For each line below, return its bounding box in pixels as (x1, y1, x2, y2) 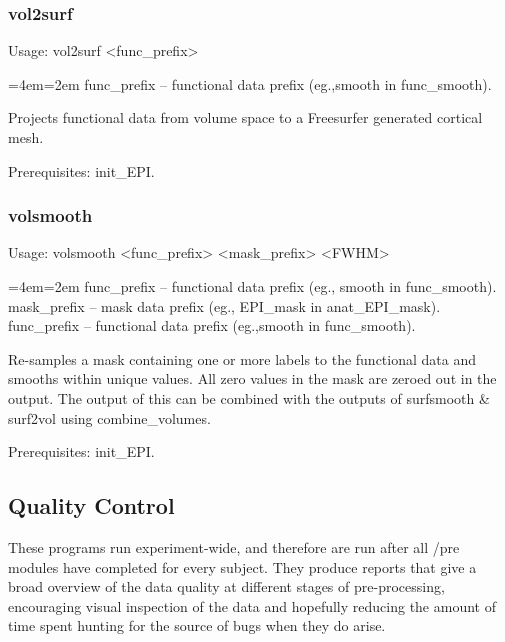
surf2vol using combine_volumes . (8, 407, 211, 428)
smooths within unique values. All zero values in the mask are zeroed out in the (8, 368, 497, 389)
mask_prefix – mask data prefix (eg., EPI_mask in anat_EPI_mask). (8, 295, 441, 316)
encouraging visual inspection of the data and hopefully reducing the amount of (8, 595, 496, 616)
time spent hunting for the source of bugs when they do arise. (8, 615, 386, 636)
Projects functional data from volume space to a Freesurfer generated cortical (8, 107, 483, 128)
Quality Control (8, 490, 175, 521)
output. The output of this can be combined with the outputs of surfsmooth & (8, 387, 490, 408)
